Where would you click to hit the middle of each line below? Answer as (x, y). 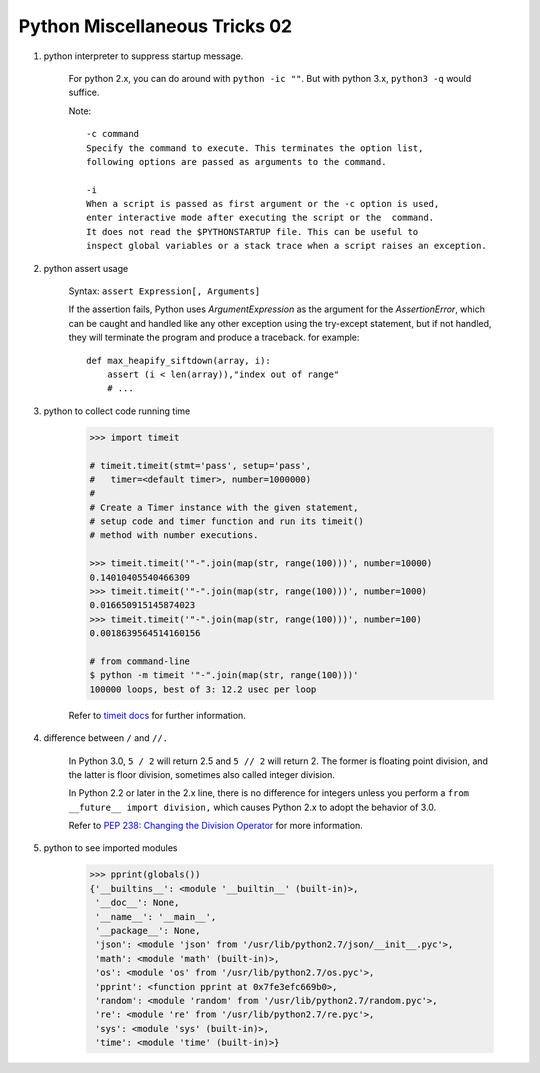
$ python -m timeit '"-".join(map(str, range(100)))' (224, 675)
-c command (113, 134)
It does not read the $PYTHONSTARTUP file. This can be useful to (252, 231)
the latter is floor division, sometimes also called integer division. (201, 774)
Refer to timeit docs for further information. (157, 715)
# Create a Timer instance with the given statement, (224, 507)
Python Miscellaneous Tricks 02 (155, 26)
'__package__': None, (148, 931)
